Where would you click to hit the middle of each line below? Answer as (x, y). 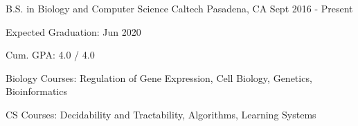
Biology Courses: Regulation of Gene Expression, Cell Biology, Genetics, (159, 77)
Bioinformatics (36, 91)
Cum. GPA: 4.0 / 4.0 (50, 55)
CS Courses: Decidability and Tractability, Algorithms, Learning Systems (161, 114)
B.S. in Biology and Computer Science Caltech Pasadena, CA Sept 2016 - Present (179, 8)
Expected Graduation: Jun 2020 (73, 31)
